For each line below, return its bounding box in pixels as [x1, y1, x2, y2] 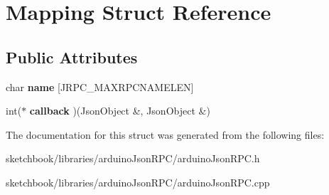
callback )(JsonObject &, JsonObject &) [29, 103, 210, 118]
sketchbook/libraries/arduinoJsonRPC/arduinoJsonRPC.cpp [6, 174, 270, 189]
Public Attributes [6, 46, 138, 68]
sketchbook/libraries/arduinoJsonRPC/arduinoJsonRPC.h [6, 151, 260, 166]
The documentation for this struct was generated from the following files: [6, 127, 325, 142]
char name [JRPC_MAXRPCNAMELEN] [6, 79, 194, 94]
